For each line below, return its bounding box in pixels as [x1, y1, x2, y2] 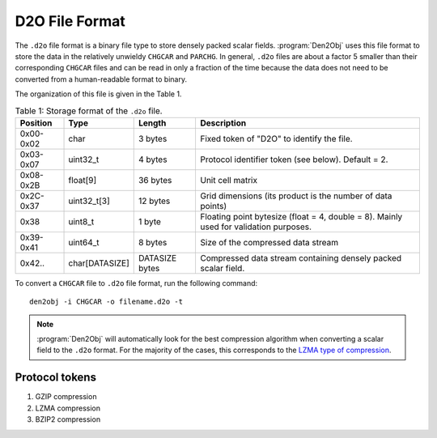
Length [138, 117, 167, 129]
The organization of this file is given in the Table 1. [15, 89, 182, 99]
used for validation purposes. [199, 221, 312, 232]
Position [19, 117, 53, 129]
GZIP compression [35, 392, 97, 402]
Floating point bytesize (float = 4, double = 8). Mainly [199, 210, 403, 222]
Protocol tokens [15, 371, 97, 385]
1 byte [138, 215, 162, 227]
